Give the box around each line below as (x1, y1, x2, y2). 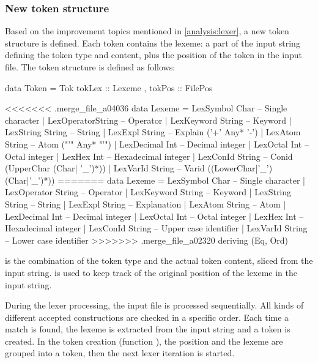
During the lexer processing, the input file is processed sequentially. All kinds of (5, 299, 304, 312)
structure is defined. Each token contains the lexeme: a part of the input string (5, 36, 300, 49)
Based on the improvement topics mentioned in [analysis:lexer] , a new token (5, 24, 289, 37)
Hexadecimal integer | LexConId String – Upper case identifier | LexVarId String (5, 222, 308, 234)
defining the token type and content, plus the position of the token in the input (5, 48, 302, 61)
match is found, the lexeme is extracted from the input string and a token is (5, 323, 290, 335)
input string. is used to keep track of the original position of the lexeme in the (5, 266, 297, 279)
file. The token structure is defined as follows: (5, 61, 176, 73)
